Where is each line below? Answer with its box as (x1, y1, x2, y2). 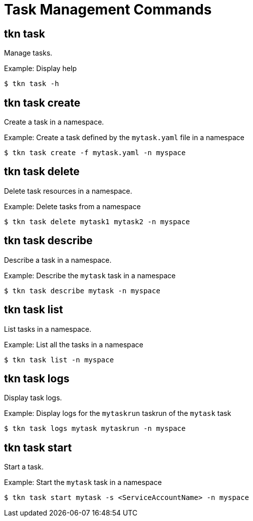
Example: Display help (4, 64, 77, 73)
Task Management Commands (4, 1, 212, 18)
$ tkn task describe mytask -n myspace (4, 286, 160, 295)
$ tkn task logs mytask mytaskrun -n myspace (4, 424, 186, 433)
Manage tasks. (4, 49, 53, 58)
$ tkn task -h (4, 80, 59, 88)
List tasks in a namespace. (4, 324, 92, 333)
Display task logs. (4, 393, 62, 402)
